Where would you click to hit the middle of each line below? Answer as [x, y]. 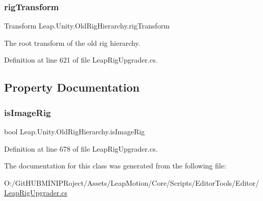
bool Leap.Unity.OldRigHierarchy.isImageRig [75, 131]
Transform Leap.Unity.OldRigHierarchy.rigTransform [87, 26]
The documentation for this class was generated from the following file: [115, 166]
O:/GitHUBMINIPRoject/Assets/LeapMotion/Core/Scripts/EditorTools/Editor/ [132, 182]
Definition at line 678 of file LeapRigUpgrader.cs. [81, 148]
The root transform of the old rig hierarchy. [72, 42]
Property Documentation [72, 87]
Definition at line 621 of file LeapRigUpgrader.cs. [81, 60]
